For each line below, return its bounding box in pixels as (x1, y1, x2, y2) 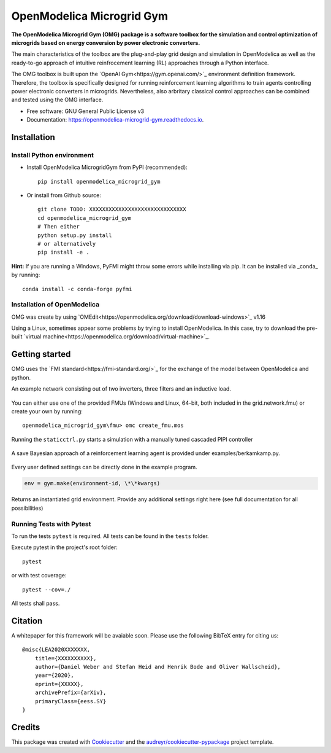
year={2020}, (34, 672, 74, 679)
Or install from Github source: (26, 192, 101, 199)
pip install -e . (37, 249, 89, 256)
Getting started (11, 349, 71, 359)
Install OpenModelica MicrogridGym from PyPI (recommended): (26, 163, 188, 171)
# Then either (37, 223, 80, 230)
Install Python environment (11, 150, 94, 159)
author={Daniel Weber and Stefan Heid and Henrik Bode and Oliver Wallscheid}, (34, 663, 281, 670)
